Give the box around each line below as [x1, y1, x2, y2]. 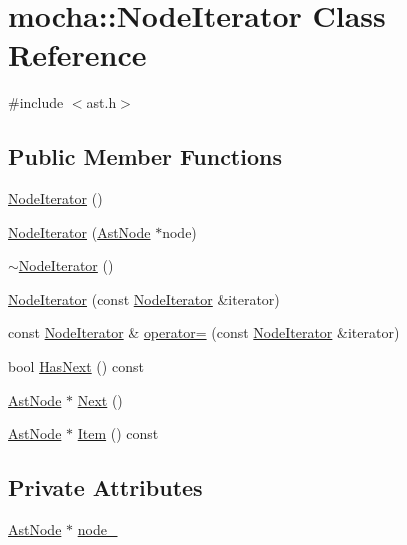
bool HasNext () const [8, 356, 144, 377]
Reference [8, 34, 147, 75]
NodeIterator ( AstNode [8, 221, 151, 242]
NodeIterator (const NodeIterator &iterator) [8, 288, 280, 309]
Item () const [77, 423, 159, 444]
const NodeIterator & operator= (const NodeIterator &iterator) [8, 322, 400, 343]
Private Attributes [8, 472, 203, 503]
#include [8, 92, 64, 113]
